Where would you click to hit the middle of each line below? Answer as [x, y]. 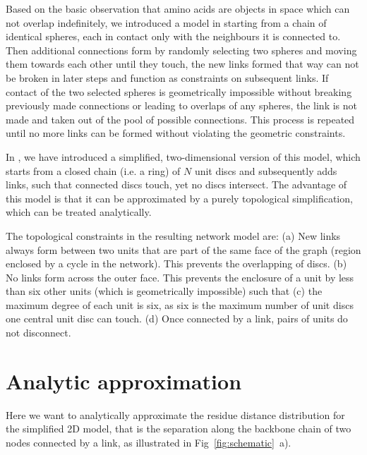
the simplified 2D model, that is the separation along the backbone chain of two [179, 429]
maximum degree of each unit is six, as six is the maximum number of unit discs [180, 304]
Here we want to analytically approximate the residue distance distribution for [175, 414]
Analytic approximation [124, 381]
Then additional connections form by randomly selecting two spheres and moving [181, 50]
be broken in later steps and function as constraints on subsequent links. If [167, 77]
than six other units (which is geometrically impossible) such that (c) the [164, 291]
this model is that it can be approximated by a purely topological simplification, [179, 198]
